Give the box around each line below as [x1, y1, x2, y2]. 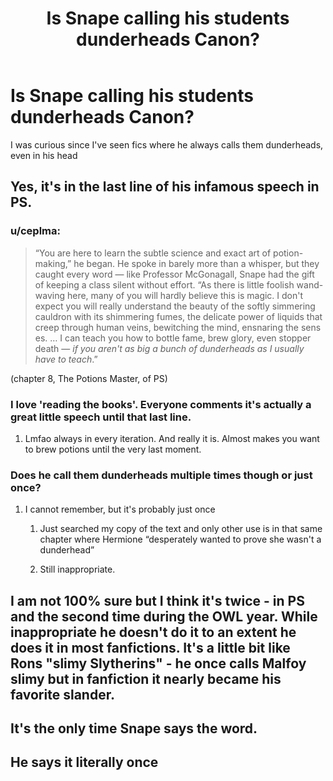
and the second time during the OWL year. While [10, 608, 318, 625]
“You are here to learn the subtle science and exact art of [34, 247, 272, 259]
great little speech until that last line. [10, 410, 192, 424]
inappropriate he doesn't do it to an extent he [10, 623, 297, 641]
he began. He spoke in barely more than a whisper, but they [73, 257, 320, 269]
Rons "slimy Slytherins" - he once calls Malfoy [10, 655, 307, 672]
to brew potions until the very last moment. [24, 443, 202, 455]
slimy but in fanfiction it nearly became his [10, 670, 282, 687]
